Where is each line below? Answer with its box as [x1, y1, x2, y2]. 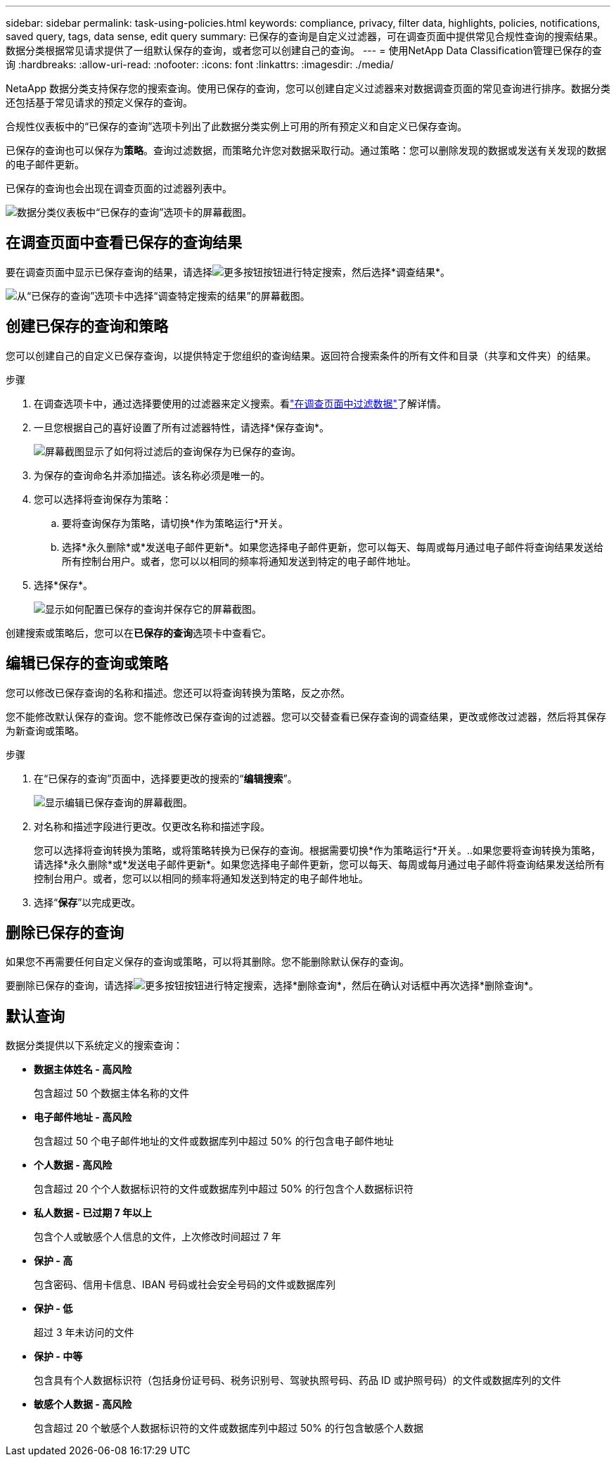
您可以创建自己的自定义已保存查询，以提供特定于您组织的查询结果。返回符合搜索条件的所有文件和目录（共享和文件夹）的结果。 [6, 349, 596, 362]
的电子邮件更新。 [6, 158, 84, 170]
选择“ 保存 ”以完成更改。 [34, 896, 141, 908]
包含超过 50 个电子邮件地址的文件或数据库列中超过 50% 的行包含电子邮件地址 [34, 1135, 394, 1148]
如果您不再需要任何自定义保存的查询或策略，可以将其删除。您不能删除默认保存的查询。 [6, 955, 409, 968]
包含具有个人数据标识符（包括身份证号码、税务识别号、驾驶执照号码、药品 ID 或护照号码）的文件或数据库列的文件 [34, 1374, 561, 1387]
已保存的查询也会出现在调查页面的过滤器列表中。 [6, 182, 232, 194]
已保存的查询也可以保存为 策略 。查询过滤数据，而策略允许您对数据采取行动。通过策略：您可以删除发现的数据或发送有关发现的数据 [6, 144, 606, 156]
